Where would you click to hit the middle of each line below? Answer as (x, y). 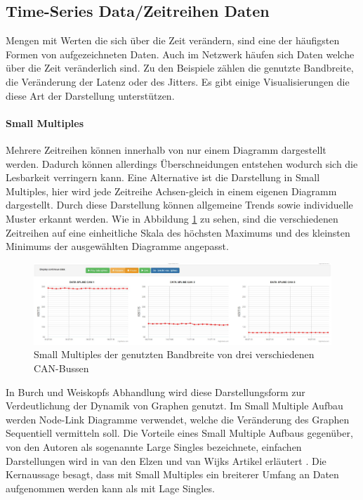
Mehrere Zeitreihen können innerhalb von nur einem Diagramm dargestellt (166, 149)
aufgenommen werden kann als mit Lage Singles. (110, 488)
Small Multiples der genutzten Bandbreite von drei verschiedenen (174, 354)
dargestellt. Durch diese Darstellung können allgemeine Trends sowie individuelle (179, 205)
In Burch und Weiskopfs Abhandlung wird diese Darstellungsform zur (156, 392)
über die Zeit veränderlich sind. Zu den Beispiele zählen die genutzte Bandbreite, (180, 68)
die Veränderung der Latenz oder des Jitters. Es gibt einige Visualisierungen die (178, 81)
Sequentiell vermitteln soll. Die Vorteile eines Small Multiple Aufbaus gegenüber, (179, 433)
